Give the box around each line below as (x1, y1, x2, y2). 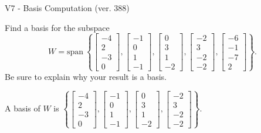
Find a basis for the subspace (5, 21, 110, 33)
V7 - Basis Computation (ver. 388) (5, 2, 130, 13)
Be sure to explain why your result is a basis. (5, 70, 167, 82)
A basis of (5, 102, 40, 114)
